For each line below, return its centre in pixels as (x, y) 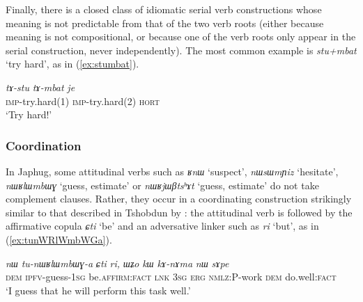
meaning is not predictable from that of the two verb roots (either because (165, 23)
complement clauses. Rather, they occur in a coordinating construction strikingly (179, 199)
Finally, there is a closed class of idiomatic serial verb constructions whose (164, 9)
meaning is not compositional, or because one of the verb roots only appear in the (181, 37)
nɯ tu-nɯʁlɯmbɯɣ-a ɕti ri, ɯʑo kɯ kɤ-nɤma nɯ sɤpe (117, 263)
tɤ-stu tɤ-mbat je (40, 87)
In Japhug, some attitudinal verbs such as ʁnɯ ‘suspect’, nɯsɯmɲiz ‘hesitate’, (172, 171)
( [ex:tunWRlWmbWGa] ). (59, 239)
